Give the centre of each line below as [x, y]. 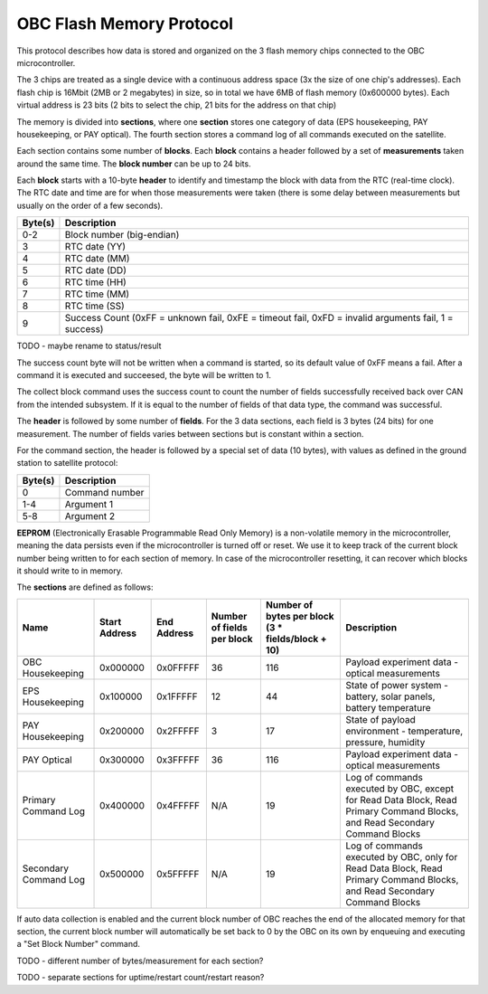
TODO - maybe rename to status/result [89, 346]
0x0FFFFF [178, 667]
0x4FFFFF [178, 805]
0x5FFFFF [178, 874]
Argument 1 [89, 504]
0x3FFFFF [178, 760]
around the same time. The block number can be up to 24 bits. [134, 164]
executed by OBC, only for [401, 857]
